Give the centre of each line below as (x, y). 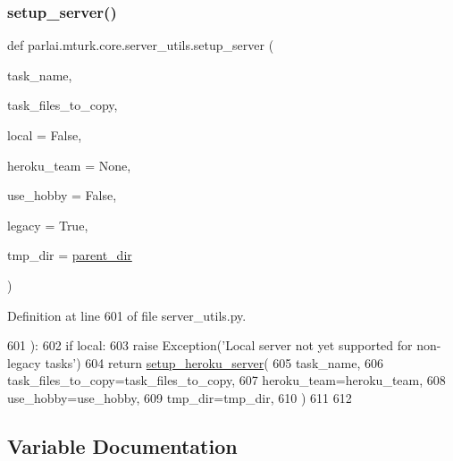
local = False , (45, 135)
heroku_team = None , (69, 165)
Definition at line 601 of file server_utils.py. (127, 315)
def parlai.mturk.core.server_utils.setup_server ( (141, 45)
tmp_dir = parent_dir (70, 255)
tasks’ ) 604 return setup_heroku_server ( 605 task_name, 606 (214, 362)
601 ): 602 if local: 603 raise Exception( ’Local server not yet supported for (210, 345)
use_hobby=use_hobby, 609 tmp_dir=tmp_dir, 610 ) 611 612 (180, 397)
